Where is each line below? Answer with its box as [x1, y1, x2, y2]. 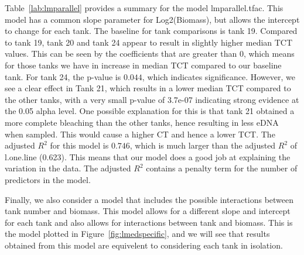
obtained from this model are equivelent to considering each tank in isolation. [5, 239, 283, 251]
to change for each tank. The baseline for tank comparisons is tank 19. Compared [5, 25, 298, 37]
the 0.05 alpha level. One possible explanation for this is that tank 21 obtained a [5, 105, 295, 117]
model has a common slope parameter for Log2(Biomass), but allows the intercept [5, 13, 300, 25]
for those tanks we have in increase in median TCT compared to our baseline [5, 58, 282, 71]
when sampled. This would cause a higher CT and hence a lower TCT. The [5, 127, 275, 140]
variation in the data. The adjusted [5, 162, 131, 174]
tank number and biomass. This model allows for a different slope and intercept [5, 205, 291, 217]
